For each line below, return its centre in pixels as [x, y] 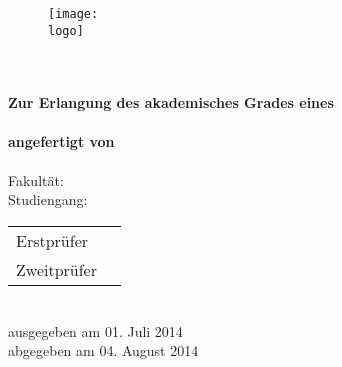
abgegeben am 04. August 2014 [103, 350]
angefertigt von [61, 140]
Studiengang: [48, 199]
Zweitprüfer [56, 270]
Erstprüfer [52, 241]
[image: [73, 14]
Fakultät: [36, 179]
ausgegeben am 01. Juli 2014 [95, 330]
